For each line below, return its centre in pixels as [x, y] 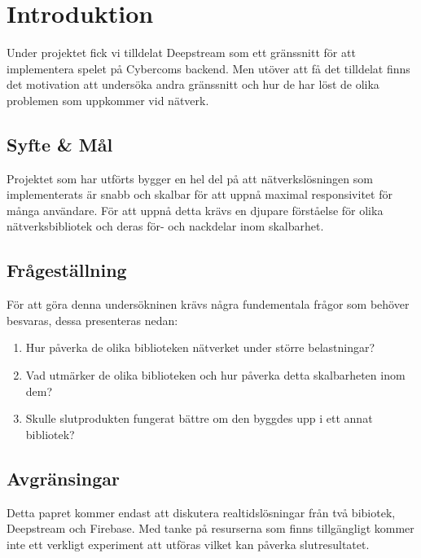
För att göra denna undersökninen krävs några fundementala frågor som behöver [208, 304]
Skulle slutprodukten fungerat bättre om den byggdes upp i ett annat [199, 418]
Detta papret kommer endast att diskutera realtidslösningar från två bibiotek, [201, 512]
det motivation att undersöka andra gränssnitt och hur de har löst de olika [193, 84]
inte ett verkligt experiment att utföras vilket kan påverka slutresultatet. [188, 544]
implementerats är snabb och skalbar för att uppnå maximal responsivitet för [200, 194]
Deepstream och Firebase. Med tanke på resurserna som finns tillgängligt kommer [210, 528]
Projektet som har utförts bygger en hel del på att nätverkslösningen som [190, 178]
